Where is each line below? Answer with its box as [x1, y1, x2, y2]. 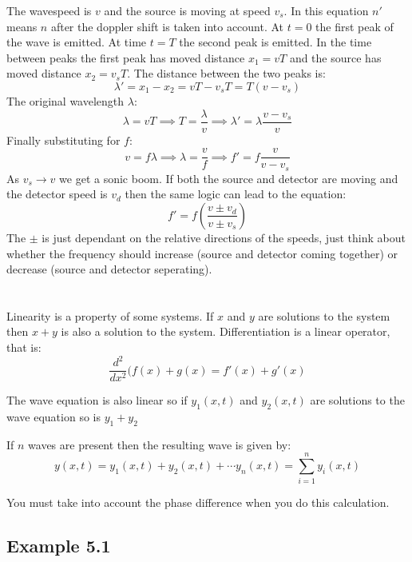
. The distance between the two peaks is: [127, 65, 326, 82]
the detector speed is [6, 185, 108, 202]
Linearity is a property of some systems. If [6, 307, 214, 324]
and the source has [289, 49, 382, 66]
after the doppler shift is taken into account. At [50, 18, 284, 34]
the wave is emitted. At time [6, 34, 147, 50]
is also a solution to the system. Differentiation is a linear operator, [61, 323, 390, 340]
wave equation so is [6, 409, 101, 425]
